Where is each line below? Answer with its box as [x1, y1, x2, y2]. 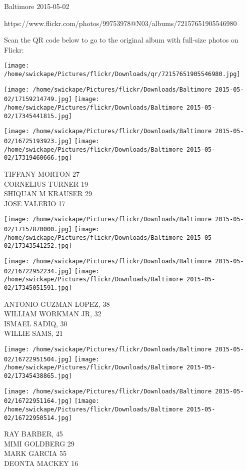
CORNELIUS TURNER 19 [4, 178, 88, 189]
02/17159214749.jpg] [4, 96, 72, 103]
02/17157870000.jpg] [4, 225, 72, 233]
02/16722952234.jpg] [4, 267, 72, 275]
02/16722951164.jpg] [4, 397, 72, 405]
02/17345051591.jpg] [4, 284, 72, 291]
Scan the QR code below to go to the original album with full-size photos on [4, 35, 238, 45]
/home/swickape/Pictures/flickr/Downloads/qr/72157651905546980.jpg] [4, 71, 240, 78]
